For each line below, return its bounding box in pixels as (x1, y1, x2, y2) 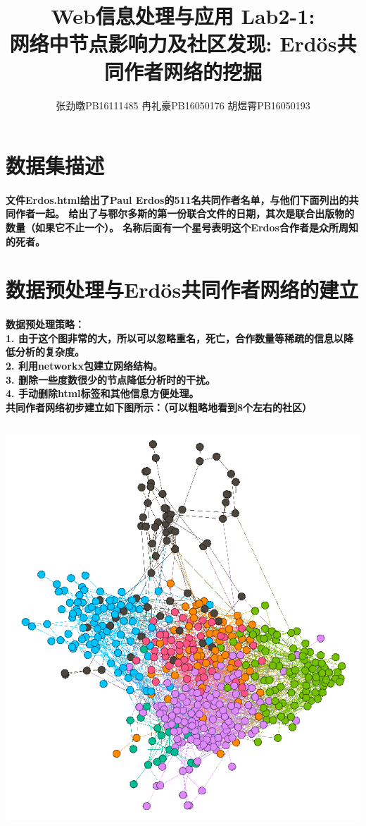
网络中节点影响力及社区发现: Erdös (9, 29, 337, 58)
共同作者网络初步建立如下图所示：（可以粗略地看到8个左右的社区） (6, 399, 313, 414)
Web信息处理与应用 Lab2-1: (51, 1, 315, 30)
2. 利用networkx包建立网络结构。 (6, 358, 163, 372)
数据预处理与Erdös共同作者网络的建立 (6, 275, 359, 304)
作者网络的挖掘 (123, 56, 262, 85)
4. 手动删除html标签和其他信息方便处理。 (6, 386, 199, 401)
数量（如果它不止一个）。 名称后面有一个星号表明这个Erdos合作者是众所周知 (6, 220, 358, 235)
